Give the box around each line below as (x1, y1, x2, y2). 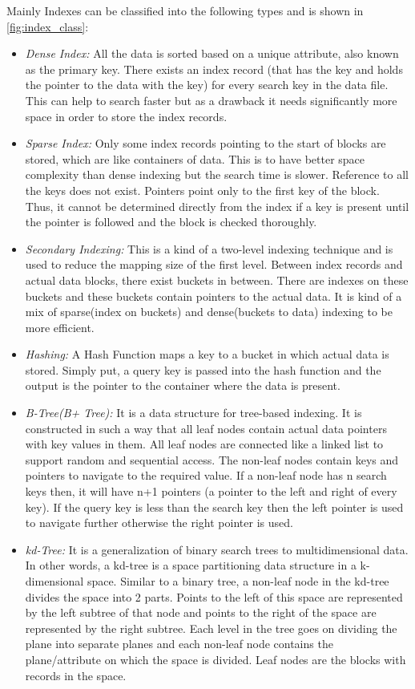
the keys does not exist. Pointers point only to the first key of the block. (25, 181, 380, 198)
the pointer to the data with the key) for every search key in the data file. (25, 76, 389, 93)
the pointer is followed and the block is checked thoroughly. (25, 213, 317, 230)
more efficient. (25, 318, 95, 335)
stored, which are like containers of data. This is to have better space (25, 150, 365, 167)
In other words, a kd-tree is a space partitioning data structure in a (25, 557, 357, 573)
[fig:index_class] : (6, 18, 89, 34)
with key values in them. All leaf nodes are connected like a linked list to (25, 436, 384, 452)
